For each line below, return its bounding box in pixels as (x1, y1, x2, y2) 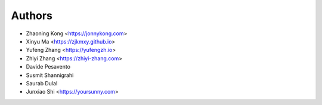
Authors (11, 9, 53, 22)
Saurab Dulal (26, 79, 58, 87)
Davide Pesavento (26, 63, 71, 70)
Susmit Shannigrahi (26, 72, 74, 79)
